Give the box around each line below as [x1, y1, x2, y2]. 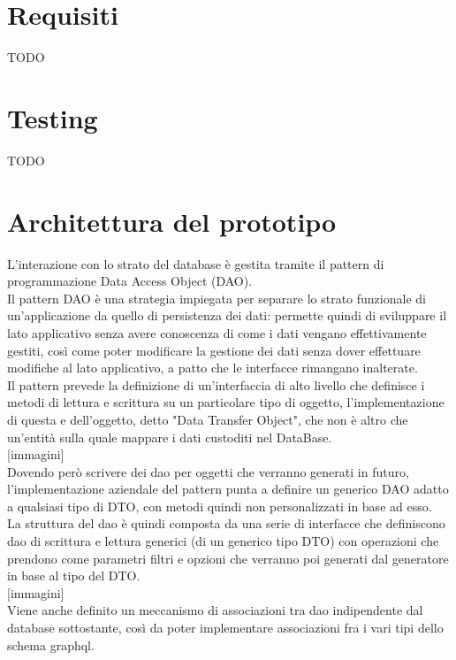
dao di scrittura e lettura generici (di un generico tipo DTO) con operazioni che [7, 532, 439, 550]
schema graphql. [7, 635, 95, 654]
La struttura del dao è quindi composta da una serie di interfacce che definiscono [7, 514, 445, 533]
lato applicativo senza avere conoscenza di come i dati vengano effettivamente [7, 323, 427, 342]
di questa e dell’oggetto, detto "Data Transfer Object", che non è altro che [7, 410, 408, 428]
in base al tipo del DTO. [7, 566, 141, 585]
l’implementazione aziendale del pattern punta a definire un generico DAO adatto [7, 480, 449, 498]
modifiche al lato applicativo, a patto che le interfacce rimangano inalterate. [7, 358, 418, 377]
